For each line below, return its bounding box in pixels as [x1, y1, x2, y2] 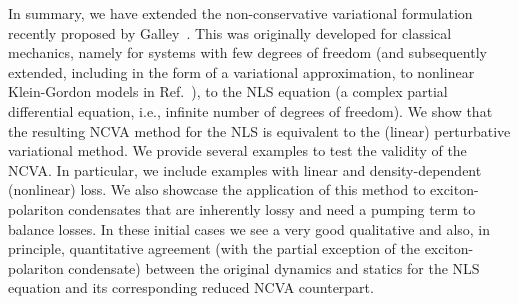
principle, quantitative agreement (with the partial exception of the [8, 238, 420, 259]
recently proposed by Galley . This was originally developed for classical [8, 22, 452, 43]
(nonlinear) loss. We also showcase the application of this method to [8, 179, 426, 200]
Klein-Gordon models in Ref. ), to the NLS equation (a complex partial [8, 81, 448, 102]
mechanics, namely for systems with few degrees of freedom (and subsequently [8, 42, 487, 63]
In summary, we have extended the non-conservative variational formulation [8, 3, 473, 23]
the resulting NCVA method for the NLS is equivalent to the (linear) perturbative [8, 120, 511, 141]
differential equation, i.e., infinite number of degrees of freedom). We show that [8, 100, 493, 121]
